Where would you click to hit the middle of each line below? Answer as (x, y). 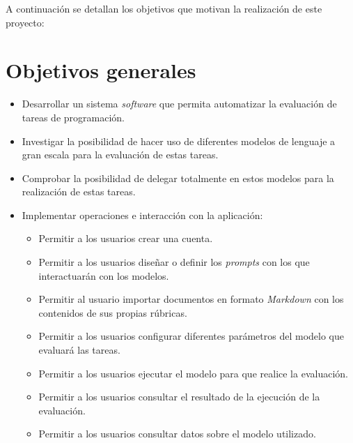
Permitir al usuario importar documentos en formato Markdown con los (191, 299)
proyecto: (25, 22)
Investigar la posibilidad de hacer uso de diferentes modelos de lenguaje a (179, 141)
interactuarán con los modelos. (104, 275)
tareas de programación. (73, 117)
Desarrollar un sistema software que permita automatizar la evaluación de (179, 104)
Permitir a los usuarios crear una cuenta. (126, 238)
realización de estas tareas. (79, 192)
